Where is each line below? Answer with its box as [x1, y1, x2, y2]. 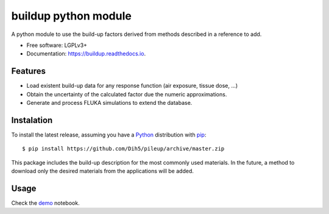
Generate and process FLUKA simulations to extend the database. [26, 99, 193, 107]
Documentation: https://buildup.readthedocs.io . [26, 50, 146, 57]
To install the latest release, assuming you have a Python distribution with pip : [11, 131, 207, 138]
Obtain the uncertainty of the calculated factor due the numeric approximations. [26, 90, 227, 98]
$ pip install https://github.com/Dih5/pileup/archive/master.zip [22, 145, 225, 152]
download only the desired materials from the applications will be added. [11, 168, 194, 175]
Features [11, 66, 46, 76]
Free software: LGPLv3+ [26, 41, 88, 49]
